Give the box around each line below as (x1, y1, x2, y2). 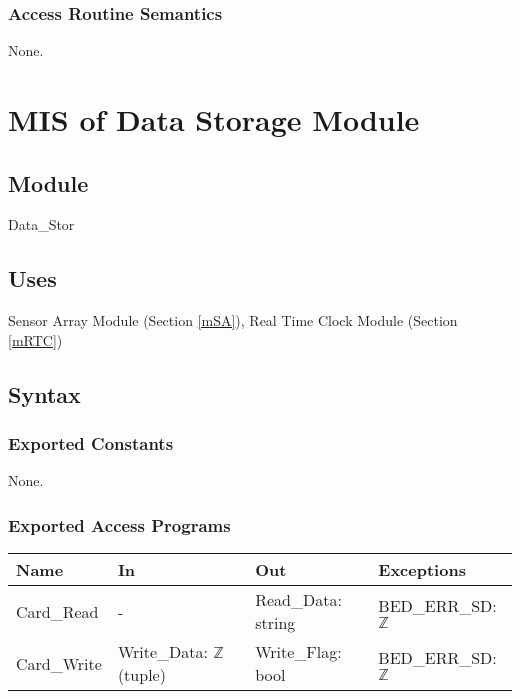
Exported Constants (8, 431, 174, 456)
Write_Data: (117, 640, 208, 664)
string (255, 611, 296, 635)
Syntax (8, 378, 81, 409)
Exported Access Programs (8, 512, 231, 537)
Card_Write (16, 651, 102, 675)
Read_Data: (255, 588, 342, 612)
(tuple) (117, 663, 166, 687)
